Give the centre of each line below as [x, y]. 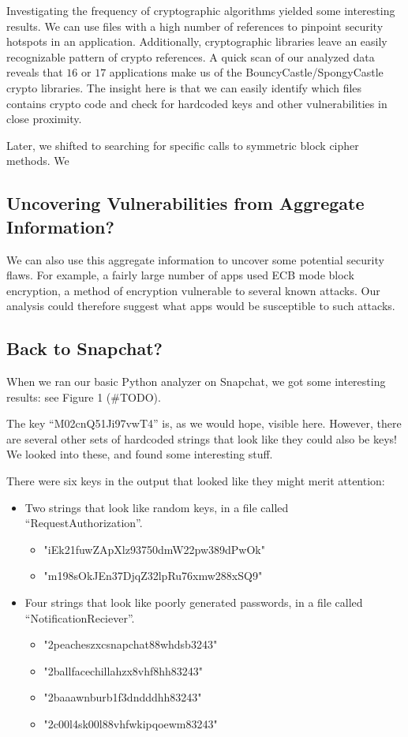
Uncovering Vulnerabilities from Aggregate [185, 203]
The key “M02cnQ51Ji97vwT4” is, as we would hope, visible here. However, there [204, 423]
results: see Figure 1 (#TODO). [84, 397]
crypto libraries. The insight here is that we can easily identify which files [184, 87]
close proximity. [44, 119]
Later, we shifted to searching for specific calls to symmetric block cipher [183, 145]
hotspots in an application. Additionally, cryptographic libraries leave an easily [197, 41]
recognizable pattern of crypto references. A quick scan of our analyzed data [191, 56]
